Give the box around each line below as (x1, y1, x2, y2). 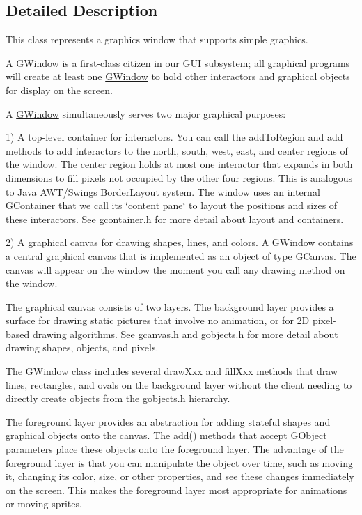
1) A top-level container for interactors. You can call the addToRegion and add (6, 130, 343, 144)
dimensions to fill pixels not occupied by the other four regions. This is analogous (6, 170, 353, 185)
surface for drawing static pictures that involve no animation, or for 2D (6, 313, 310, 328)
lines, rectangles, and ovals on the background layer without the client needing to (6, 377, 352, 392)
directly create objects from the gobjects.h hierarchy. (6, 391, 230, 406)
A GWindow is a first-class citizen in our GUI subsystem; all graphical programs (6, 55, 350, 70)
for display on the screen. (6, 82, 113, 97)
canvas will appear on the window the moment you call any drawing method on (6, 262, 345, 277)
